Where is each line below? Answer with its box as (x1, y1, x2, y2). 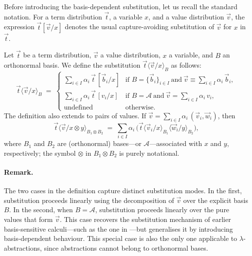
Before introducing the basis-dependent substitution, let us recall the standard (4, 1, 237, 11)
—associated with (149, 138, 202, 148)
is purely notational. (119, 147, 180, 158)
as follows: (171, 60, 201, 70)
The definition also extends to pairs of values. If (4, 110, 146, 120)
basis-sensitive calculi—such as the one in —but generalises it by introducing (4, 223, 233, 234)
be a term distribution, (23, 50, 91, 60)
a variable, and (169, 50, 213, 60)
